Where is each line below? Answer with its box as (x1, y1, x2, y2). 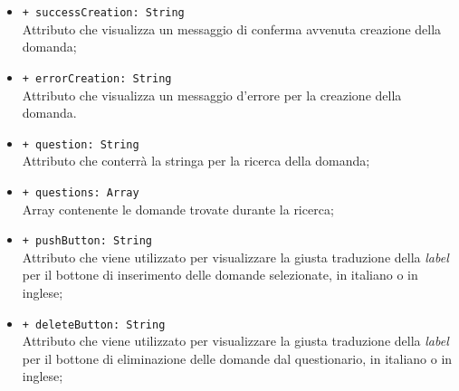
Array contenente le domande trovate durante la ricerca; (22, 199, 334, 218)
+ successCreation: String (22, 6, 185, 19)
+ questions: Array (22, 186, 139, 199)
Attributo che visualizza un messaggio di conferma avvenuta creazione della (22, 19, 442, 38)
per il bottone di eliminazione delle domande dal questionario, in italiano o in (22, 348, 453, 367)
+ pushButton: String (22, 234, 152, 248)
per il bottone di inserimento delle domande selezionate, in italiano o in (22, 265, 418, 284)
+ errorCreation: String (22, 72, 172, 85)
